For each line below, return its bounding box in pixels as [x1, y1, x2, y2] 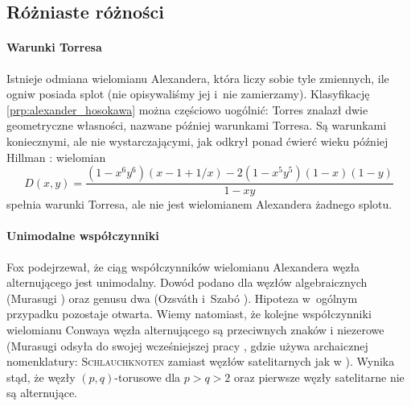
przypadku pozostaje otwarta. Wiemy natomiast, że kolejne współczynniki [6, 305, 372, 322]
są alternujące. [6, 384, 78, 401]
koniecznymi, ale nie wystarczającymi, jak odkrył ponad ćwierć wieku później [6, 132, 388, 149]
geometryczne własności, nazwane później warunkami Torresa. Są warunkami [6, 117, 387, 134]
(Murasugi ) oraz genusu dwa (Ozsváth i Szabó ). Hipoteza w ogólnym [6, 289, 358, 306]
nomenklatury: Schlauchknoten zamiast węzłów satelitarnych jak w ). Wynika [6, 353, 395, 370]
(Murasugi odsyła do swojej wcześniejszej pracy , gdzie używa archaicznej [6, 337, 368, 354]
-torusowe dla [114, 368, 181, 385]
